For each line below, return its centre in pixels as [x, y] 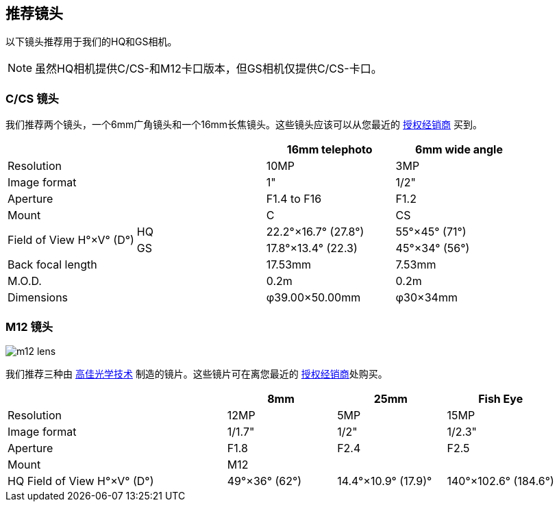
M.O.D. [25, 281]
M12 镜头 [29, 326]
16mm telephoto [330, 150]
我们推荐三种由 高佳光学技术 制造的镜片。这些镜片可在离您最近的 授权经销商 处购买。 [197, 373]
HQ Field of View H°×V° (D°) [81, 481]
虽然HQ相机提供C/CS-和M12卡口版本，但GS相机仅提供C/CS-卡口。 [209, 69]
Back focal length [52, 265]
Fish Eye [501, 398]
